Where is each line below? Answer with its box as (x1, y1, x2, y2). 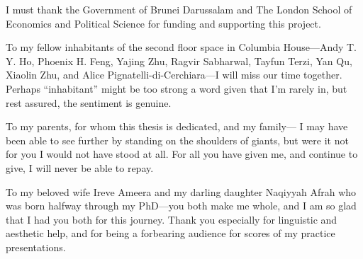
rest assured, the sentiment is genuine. (6, 95, 172, 110)
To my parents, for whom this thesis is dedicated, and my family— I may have (6, 119, 348, 134)
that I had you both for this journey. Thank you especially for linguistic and (6, 212, 337, 226)
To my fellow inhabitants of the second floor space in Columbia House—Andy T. (6, 40, 357, 54)
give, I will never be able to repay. (6, 160, 154, 175)
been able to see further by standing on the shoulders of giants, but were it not (6, 132, 349, 147)
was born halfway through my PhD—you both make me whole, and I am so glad (6, 198, 357, 213)
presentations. (6, 239, 66, 254)
